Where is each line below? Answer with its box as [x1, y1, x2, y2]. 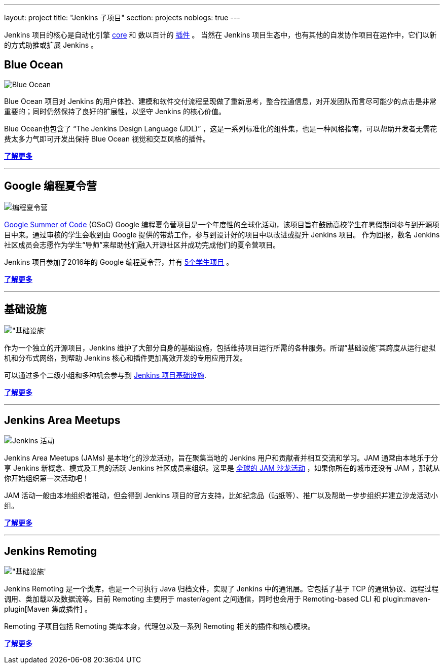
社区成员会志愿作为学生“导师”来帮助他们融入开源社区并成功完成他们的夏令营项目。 [4, 240, 280, 249]
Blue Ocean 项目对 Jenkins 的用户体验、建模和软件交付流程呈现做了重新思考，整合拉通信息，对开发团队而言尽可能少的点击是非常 [4, 96, 437, 106]
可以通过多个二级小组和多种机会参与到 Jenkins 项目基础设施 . [4, 370, 207, 379]
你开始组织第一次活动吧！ [4, 474, 89, 483]
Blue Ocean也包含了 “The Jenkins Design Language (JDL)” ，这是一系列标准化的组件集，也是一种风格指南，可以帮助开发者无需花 [4, 124, 437, 133]
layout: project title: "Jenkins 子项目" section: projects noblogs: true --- [4, 13, 240, 22]
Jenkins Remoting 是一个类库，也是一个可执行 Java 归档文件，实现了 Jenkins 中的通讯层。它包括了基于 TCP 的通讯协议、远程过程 [4, 584, 439, 593]
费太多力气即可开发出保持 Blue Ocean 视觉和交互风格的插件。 [4, 134, 210, 143]
